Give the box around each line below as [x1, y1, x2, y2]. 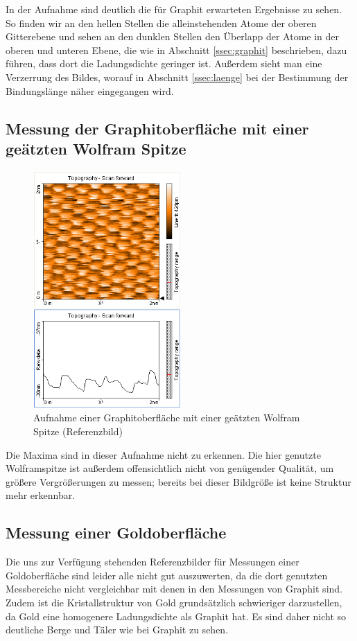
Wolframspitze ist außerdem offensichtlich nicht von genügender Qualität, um [6, 461, 334, 475]
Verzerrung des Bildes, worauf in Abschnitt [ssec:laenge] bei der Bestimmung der [6, 69, 349, 84]
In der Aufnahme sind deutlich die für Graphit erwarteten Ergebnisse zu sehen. [6, 2, 342, 16]
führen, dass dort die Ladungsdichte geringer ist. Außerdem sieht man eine [6, 56, 322, 71]
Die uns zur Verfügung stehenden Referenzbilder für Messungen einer [6, 554, 299, 569]
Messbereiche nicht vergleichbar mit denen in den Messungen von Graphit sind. [6, 581, 342, 596]
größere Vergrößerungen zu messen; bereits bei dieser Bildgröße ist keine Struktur [6, 474, 351, 489]
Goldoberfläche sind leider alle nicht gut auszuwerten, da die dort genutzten [6, 568, 328, 582]
